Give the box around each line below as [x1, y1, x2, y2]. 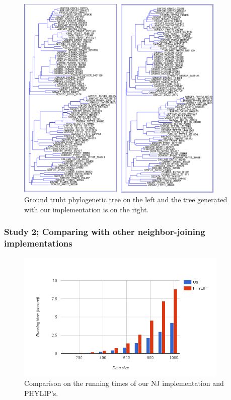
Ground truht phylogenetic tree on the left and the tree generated [24, 194, 227, 205]
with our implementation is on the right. [24, 204, 149, 214]
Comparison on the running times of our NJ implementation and [24, 378, 224, 388]
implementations [4, 237, 72, 250]
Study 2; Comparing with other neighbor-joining [4, 225, 205, 238]
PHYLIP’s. [24, 387, 58, 398]
